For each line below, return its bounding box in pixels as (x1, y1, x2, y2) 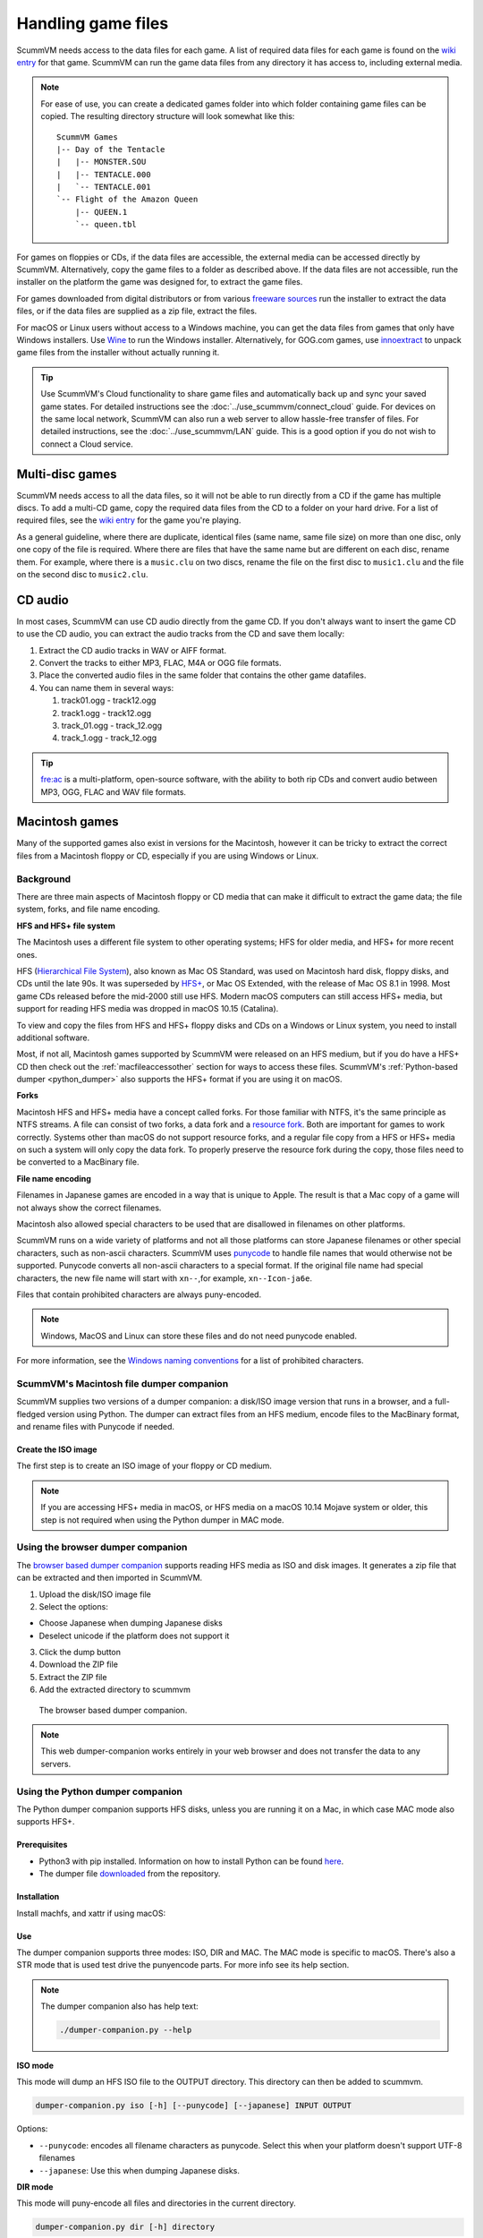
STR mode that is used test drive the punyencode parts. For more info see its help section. (16, 1960, 350, 1970)
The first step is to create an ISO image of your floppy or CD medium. (16, 1460, 273, 1472)
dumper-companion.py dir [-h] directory (35, 2222, 215, 2233)
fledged (16, 1408, 46, 1419)
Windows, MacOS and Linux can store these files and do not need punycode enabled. (40, 1330, 358, 1341)
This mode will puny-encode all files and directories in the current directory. (16, 2198, 297, 2208)
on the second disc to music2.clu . (16, 568, 148, 579)
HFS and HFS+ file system (16, 920, 115, 931)
